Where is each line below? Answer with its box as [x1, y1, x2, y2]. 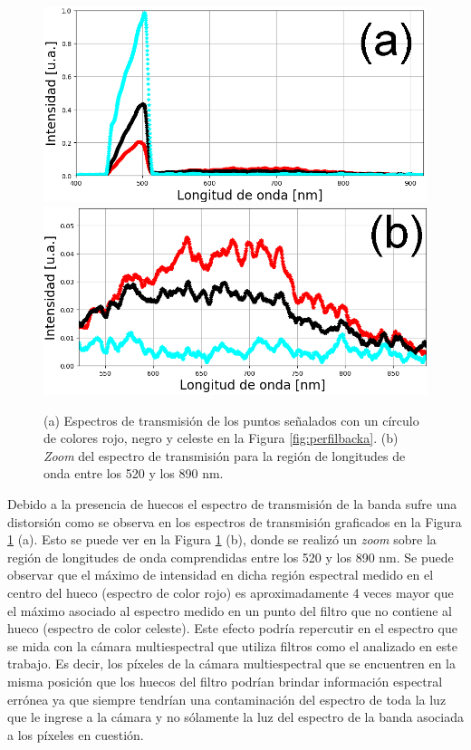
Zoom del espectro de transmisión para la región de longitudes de [43, 446, 406, 465]
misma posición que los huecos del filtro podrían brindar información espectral [7, 671, 443, 690]
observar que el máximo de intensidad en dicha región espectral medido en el [7, 565, 434, 584]
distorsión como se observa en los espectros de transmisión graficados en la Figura [7, 512, 462, 531]
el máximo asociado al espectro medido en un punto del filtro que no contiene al [7, 601, 452, 620]
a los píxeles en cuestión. [7, 725, 144, 744]
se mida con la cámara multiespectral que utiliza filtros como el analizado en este [7, 636, 457, 655]
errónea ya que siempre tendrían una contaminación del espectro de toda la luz [7, 689, 447, 708]
